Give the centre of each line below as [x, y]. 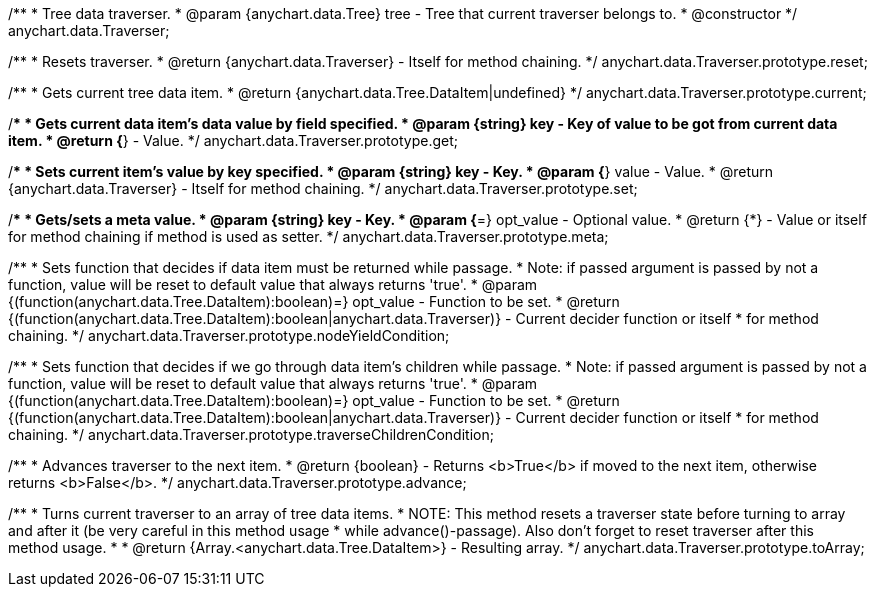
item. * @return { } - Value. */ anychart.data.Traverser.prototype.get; [233, 140]
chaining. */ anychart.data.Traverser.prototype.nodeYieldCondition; [229, 335]
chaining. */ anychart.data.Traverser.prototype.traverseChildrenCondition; [251, 434]
